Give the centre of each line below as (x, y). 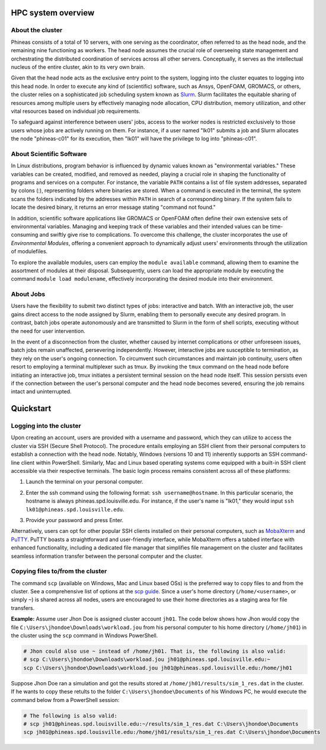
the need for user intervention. (48, 331)
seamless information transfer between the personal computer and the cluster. (107, 556)
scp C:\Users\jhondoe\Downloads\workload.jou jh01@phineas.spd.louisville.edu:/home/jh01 (158, 668)
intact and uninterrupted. (41, 392)
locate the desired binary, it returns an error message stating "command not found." (113, 207)
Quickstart (31, 409)
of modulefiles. (29, 252)
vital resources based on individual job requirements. (76, 111)
